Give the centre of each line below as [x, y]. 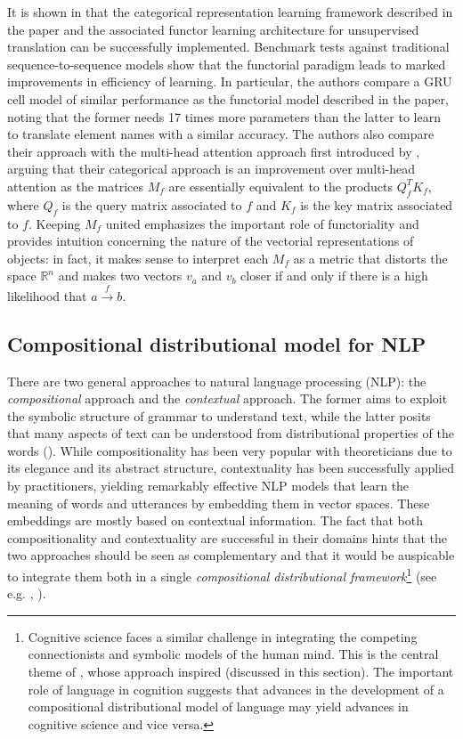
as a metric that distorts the [370, 258]
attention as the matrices [76, 186]
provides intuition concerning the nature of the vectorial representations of [211, 241]
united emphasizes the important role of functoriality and [262, 223]
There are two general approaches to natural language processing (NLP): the [217, 381]
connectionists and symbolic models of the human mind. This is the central [233, 654]
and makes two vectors [120, 276]
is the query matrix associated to [152, 204]
